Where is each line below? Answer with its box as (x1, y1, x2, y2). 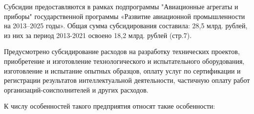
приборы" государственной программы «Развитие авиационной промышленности (4, 11, 245, 21)
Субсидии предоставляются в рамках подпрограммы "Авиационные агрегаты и (4, 1, 238, 11)
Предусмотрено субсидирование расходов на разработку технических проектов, (4, 46, 240, 57)
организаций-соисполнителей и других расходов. (4, 84, 148, 95)
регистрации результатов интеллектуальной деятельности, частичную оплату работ (4, 75, 250, 85)
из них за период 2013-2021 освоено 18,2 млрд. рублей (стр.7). (4, 30, 192, 40)
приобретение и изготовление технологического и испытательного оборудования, (4, 56, 245, 66)
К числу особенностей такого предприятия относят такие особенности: (4, 101, 215, 111)
